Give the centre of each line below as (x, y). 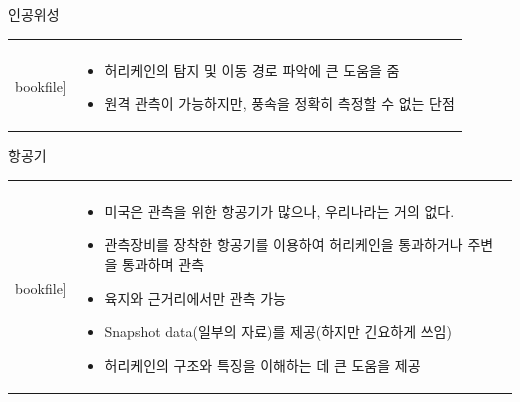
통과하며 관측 (163, 264)
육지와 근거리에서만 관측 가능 (195, 297)
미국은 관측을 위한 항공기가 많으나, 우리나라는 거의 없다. (279, 210)
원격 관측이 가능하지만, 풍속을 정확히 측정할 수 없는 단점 (279, 103)
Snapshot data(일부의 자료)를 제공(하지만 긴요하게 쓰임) (278, 331)
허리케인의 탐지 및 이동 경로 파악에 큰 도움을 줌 (252, 69)
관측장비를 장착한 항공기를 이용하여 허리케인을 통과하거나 (283, 244)
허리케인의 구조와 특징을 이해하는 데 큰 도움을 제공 (262, 364)
